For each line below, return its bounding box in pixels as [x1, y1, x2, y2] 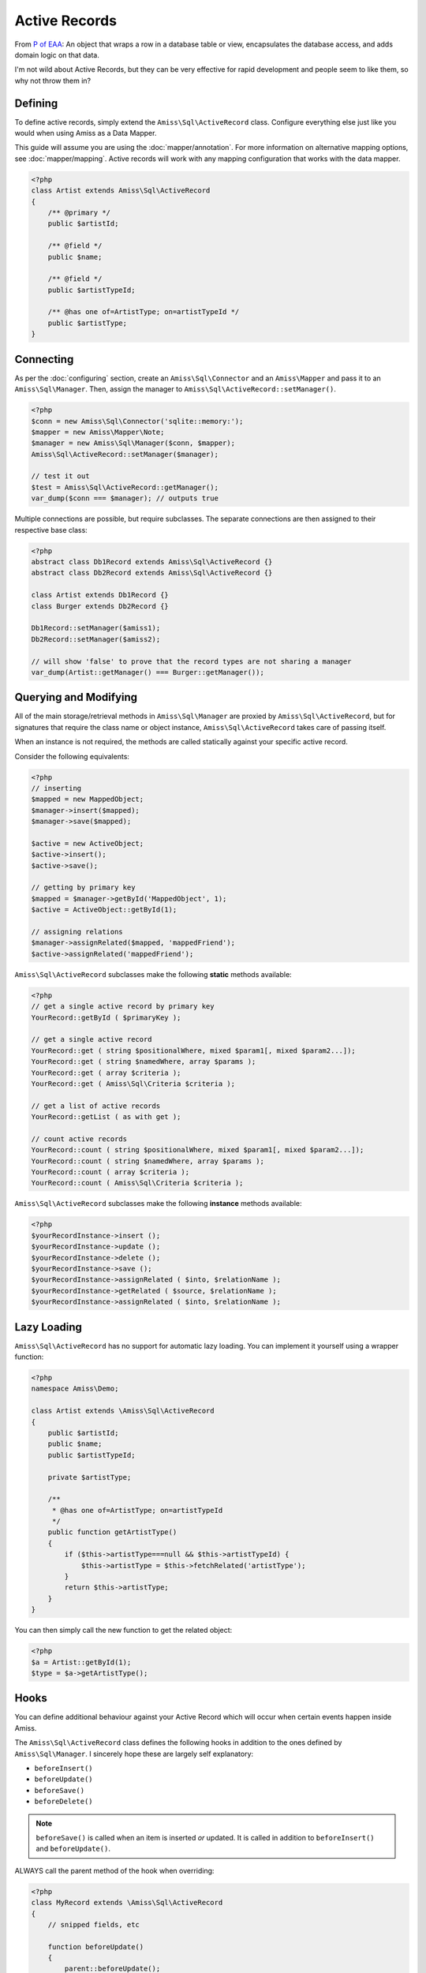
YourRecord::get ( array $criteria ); [31, 1068, 181, 1077]
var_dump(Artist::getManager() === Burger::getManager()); [31, 668, 264, 676]
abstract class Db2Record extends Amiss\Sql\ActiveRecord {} [31, 568, 273, 578]
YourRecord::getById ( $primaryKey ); [31, 1013, 181, 1022]
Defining [14, 96, 58, 110]
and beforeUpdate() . [35, 1844, 110, 1854]
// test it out [31, 472, 90, 481]
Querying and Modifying [14, 691, 138, 704]
